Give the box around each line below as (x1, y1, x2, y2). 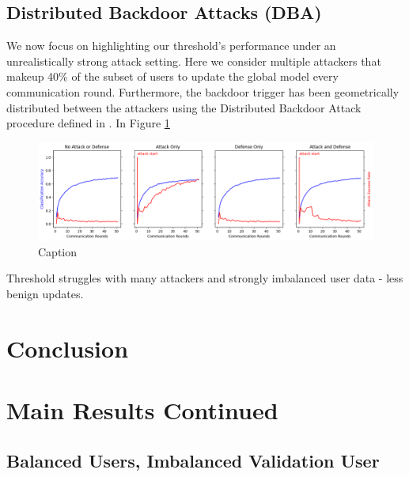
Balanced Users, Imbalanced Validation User (6, 448, 380, 472)
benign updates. (6, 285, 84, 301)
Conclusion (6, 331, 129, 364)
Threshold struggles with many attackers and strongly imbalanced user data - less (6, 270, 403, 286)
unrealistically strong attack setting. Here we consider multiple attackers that (6, 52, 381, 69)
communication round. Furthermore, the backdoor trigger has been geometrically (6, 83, 400, 100)
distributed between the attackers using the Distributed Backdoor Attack (6, 99, 362, 115)
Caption (38, 243, 78, 259)
